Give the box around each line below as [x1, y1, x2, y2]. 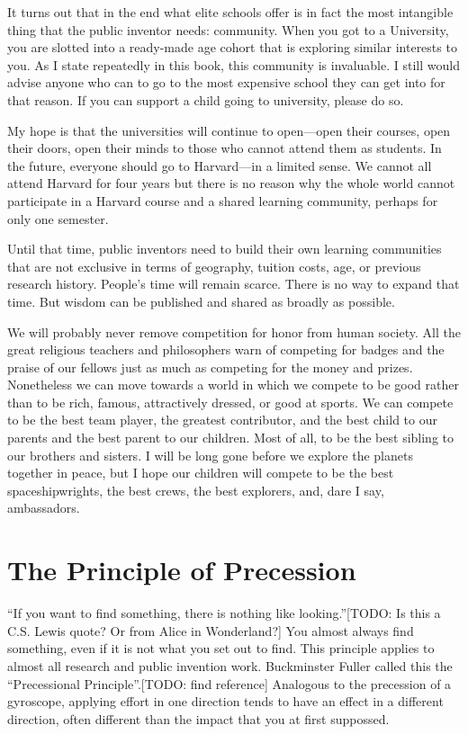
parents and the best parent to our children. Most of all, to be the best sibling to [7, 428, 454, 447]
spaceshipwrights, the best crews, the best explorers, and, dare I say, [7, 480, 384, 499]
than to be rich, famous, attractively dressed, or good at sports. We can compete [7, 392, 454, 411]
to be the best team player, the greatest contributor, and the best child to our [7, 410, 437, 429]
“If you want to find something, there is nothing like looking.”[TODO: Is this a [7, 604, 441, 622]
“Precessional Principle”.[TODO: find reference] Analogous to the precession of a [7, 674, 452, 693]
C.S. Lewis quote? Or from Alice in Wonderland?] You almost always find [7, 621, 414, 640]
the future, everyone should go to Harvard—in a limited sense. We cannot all [7, 156, 432, 175]
